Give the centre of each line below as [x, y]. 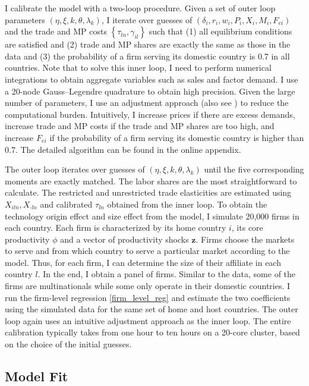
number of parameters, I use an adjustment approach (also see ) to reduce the [147, 103]
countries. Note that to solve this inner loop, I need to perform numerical [138, 68]
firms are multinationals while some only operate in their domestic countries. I [148, 286]
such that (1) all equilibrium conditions [220, 31]
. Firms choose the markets [245, 239]
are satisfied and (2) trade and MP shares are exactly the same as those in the [148, 44]
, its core [247, 227]
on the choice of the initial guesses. [68, 344]
